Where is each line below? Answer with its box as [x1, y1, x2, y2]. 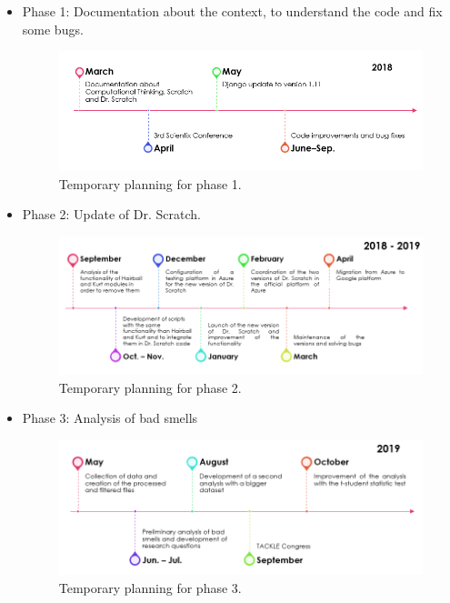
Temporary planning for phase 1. [58, 174, 242, 193]
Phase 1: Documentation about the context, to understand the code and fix [22, 2, 443, 20]
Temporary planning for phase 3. [58, 578, 242, 597]
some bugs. [22, 19, 84, 38]
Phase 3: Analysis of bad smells [22, 408, 198, 427]
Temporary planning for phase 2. [58, 377, 242, 397]
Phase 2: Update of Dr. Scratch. [22, 205, 201, 224]
